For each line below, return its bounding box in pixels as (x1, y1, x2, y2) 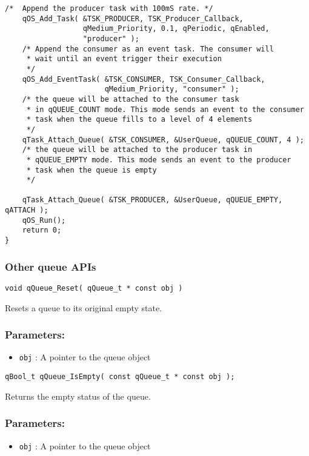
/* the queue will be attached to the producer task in (22, 145, 253, 154)
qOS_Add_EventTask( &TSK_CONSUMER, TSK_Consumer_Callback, (22, 74, 265, 84)
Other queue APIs (5, 259, 96, 274)
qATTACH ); (5, 206, 48, 215)
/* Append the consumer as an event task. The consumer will (22, 44, 274, 53)
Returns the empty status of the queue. (5, 389, 151, 402)
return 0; (22, 226, 62, 235)
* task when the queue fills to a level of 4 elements (26, 115, 253, 124)
